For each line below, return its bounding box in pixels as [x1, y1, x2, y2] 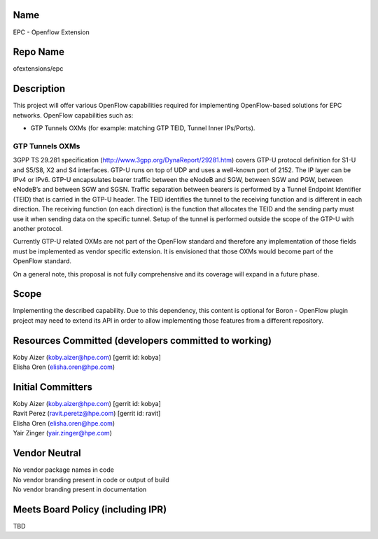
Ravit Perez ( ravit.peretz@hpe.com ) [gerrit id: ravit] [13, 409, 161, 418]
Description [13, 83, 66, 94]
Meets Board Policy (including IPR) [13, 503, 167, 515]
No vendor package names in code [13, 465, 115, 474]
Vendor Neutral [13, 447, 82, 459]
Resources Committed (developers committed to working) [13, 335, 272, 346]
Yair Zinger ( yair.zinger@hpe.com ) [13, 429, 112, 437]
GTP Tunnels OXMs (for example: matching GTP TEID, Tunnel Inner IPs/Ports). [30, 124, 255, 132]
